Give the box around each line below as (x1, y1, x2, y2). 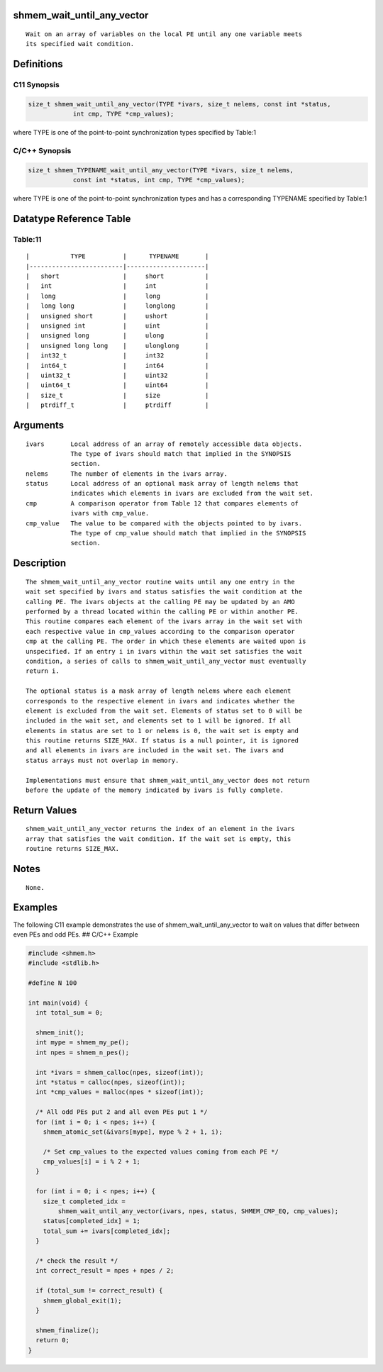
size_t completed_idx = (43, 1197, 126, 1205)
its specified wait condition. (26, 40, 135, 48)
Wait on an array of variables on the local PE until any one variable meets (26, 30, 303, 38)
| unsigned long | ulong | (26, 332, 209, 340)
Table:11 (13, 235, 42, 245)
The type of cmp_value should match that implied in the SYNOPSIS (70, 529, 306, 537)
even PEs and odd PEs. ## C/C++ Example (13, 930, 138, 939)
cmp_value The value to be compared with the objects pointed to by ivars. (26, 519, 303, 528)
